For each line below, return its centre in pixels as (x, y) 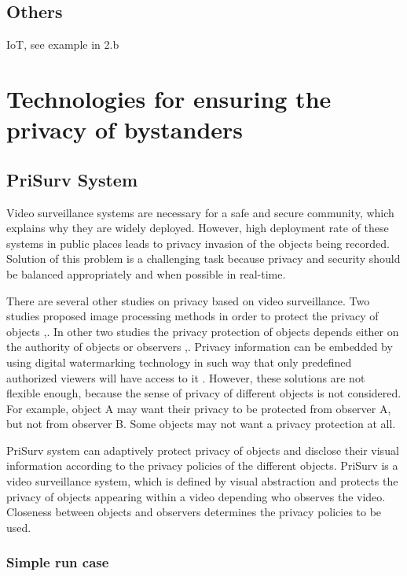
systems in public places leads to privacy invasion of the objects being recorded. (198, 243)
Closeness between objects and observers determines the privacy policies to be (194, 512)
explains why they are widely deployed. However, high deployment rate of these (198, 228)
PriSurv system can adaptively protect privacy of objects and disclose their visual (203, 450)
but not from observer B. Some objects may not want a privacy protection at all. (201, 424)
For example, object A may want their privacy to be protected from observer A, (199, 408)
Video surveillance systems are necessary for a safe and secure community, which (200, 212)
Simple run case (58, 562)
